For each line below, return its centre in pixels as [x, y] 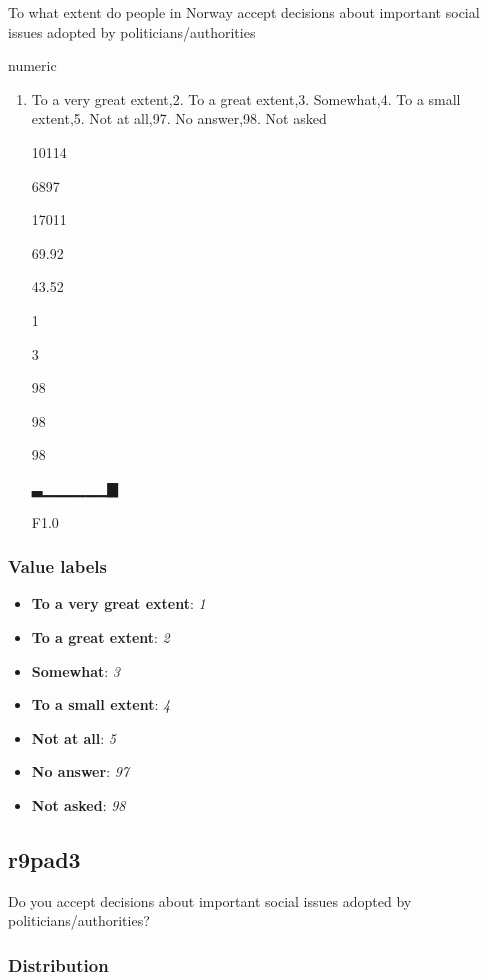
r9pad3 [44, 858]
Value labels [57, 566]
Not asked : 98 [78, 804]
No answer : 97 [80, 771]
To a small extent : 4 [101, 704]
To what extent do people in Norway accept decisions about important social [244, 12]
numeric [32, 65]
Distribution [58, 964]
